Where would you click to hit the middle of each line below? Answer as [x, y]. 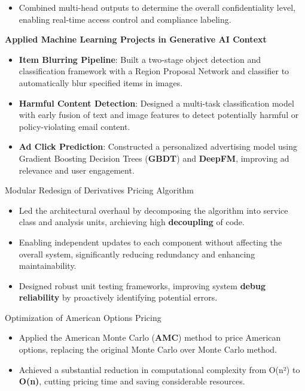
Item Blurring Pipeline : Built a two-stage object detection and [140, 59]
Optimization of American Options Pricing [83, 317]
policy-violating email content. [74, 126]
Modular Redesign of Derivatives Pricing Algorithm [99, 190]
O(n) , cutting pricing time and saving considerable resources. [132, 381]
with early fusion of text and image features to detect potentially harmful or [159, 115]
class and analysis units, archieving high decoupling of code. [132, 222]
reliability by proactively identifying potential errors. [118, 297]
